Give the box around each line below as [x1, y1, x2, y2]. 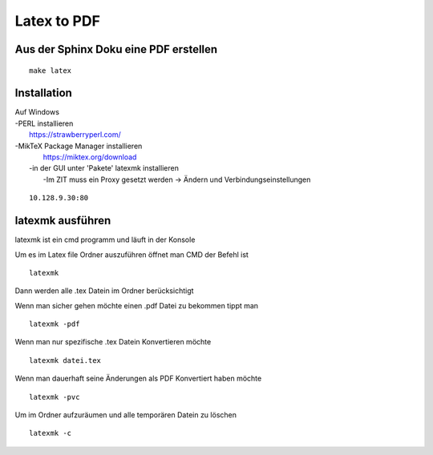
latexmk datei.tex [29, 356, 102, 364]
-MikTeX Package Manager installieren [14, 141, 143, 151]
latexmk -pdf [29, 320, 80, 328]
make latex [29, 66, 72, 75]
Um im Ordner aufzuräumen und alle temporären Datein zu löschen [14, 410, 237, 420]
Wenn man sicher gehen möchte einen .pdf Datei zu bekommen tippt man [14, 300, 259, 310]
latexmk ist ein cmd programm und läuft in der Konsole [14, 235, 196, 244]
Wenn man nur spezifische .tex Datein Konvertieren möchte [14, 337, 212, 347]
